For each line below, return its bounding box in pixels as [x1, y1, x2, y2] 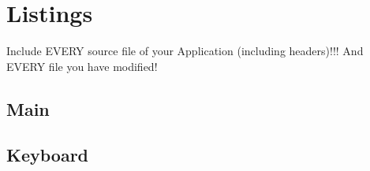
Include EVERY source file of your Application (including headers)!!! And [6, 43, 364, 59]
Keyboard [6, 143, 89, 167]
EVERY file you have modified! [6, 58, 158, 74]
